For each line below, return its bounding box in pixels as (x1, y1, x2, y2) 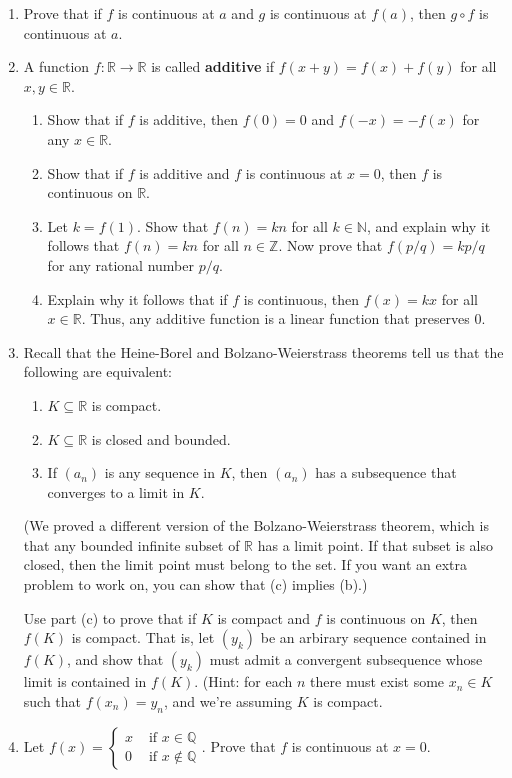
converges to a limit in (47, 481, 185, 502)
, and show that (67, 649, 164, 670)
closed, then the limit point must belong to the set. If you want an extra (23, 554, 467, 575)
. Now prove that (278, 235, 383, 256)
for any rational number (47, 254, 194, 275)
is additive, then (139, 109, 239, 130)
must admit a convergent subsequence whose (209, 649, 483, 670)
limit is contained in (23, 671, 147, 692)
